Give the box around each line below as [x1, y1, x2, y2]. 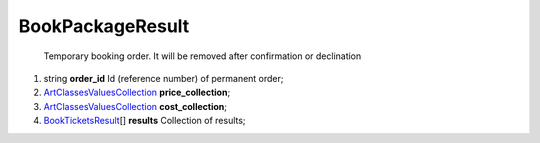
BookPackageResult [18, 15, 190, 37]
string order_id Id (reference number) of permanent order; [43, 72, 284, 84]
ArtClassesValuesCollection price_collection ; [43, 86, 231, 99]
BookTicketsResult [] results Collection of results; [43, 115, 246, 127]
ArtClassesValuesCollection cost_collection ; [43, 100, 227, 112]
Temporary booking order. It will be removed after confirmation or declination [43, 50, 362, 62]
